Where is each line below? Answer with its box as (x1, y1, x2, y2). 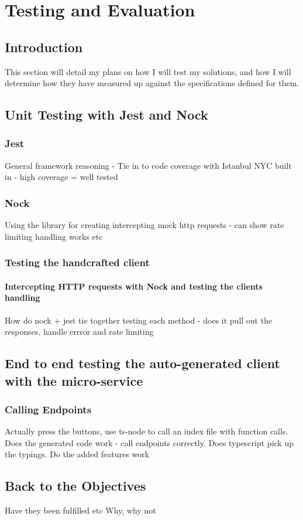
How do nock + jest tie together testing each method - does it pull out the (5, 314, 273, 326)
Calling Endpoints (5, 402, 92, 416)
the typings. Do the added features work (5, 448, 149, 460)
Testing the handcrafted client (5, 255, 150, 270)
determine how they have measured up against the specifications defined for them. (5, 77, 299, 89)
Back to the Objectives (5, 477, 146, 495)
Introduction (5, 38, 83, 56)
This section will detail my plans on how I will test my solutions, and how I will (5, 65, 291, 77)
